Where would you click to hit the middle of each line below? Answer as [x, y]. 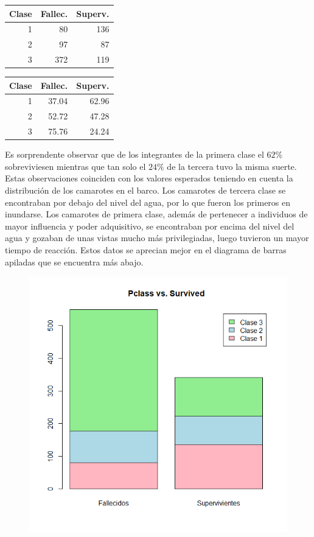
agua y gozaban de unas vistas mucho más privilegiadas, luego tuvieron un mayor [157, 238]
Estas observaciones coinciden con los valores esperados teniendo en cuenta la [149, 178]
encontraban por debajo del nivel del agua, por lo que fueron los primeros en [148, 202]
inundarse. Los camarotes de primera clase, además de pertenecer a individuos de [156, 214]
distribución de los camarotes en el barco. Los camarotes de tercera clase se [145, 190]
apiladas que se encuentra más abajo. [74, 261]
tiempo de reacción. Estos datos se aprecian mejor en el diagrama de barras [146, 250]
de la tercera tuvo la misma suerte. [232, 166]
